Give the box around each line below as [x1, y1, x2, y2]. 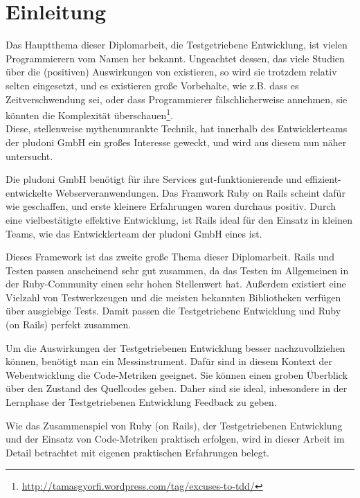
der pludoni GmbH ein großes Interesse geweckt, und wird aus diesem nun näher [6, 134, 347, 149]
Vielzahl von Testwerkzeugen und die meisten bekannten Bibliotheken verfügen [6, 290, 341, 304]
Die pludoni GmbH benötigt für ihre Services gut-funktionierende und [6, 172, 303, 186]
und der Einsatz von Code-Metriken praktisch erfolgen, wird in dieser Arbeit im [6, 432, 345, 446]
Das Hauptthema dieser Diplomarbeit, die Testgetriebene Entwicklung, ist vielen [6, 37, 348, 52]
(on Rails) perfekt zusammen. [6, 317, 132, 332]
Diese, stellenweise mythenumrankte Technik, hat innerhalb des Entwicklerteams [6, 121, 348, 136]
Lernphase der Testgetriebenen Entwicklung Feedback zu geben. [6, 395, 277, 409]
